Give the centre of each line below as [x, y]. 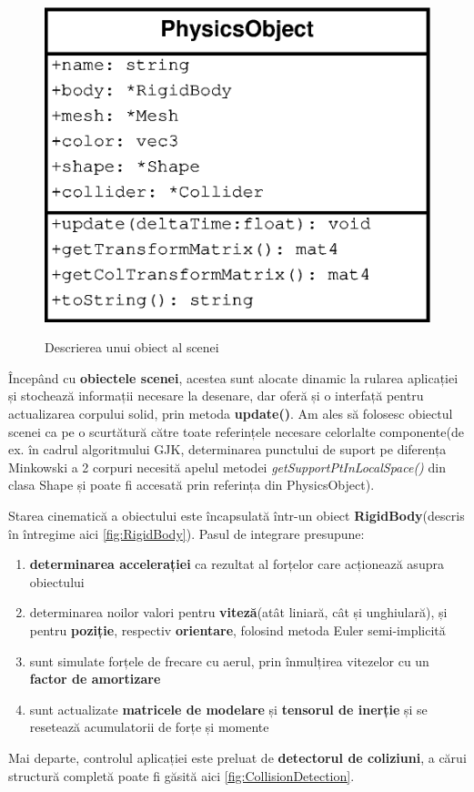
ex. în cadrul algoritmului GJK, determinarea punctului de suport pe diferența [227, 449]
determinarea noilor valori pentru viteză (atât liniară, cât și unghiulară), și [238, 612]
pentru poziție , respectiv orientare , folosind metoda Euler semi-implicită [237, 630]
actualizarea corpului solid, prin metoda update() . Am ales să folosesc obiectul [231, 414]
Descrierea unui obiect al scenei [132, 347]
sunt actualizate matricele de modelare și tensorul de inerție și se [228, 709]
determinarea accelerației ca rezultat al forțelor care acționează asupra [237, 564]
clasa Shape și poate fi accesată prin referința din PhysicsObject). [192, 485]
